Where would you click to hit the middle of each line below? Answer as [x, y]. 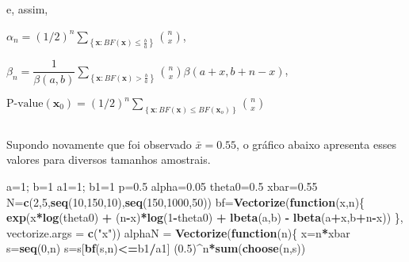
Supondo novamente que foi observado [99, 144]
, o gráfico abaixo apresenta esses [316, 144]
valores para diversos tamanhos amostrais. [109, 159]
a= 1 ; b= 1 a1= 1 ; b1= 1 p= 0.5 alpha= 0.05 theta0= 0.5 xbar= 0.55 [162, 186]
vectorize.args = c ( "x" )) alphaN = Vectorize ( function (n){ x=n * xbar [178, 232]
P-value [25, 104]
